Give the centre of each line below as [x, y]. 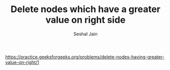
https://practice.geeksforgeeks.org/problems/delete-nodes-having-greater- [85, 57]
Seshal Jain [86, 34]
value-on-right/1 [22, 62]
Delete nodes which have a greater [86, 9]
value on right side [86, 20]
